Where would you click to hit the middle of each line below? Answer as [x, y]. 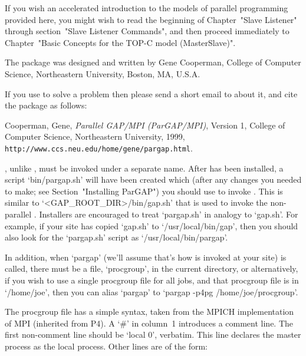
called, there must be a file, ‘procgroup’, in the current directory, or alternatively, [152, 268]
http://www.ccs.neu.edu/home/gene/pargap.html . [99, 148]
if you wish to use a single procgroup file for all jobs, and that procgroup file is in [152, 280]
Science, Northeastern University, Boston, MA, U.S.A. [103, 73]
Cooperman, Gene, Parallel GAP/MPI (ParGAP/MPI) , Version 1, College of [145, 125]
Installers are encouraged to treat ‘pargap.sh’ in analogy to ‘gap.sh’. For [169, 214]
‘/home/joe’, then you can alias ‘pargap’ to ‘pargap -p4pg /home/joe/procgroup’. [152, 291]
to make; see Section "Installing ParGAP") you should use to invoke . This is [144, 191]
